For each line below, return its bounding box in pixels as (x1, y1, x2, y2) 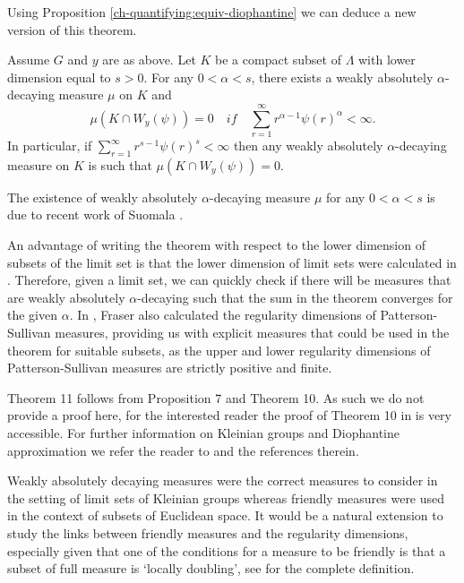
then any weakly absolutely (233, 136, 383, 155)
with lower (358, 50, 416, 69)
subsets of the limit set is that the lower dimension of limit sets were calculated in (7, 253, 457, 271)
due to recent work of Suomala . (7, 205, 184, 224)
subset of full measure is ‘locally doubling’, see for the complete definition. (7, 559, 415, 578)
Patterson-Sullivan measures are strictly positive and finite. (7, 358, 332, 377)
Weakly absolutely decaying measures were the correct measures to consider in (7, 471, 438, 490)
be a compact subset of (215, 50, 341, 69)
